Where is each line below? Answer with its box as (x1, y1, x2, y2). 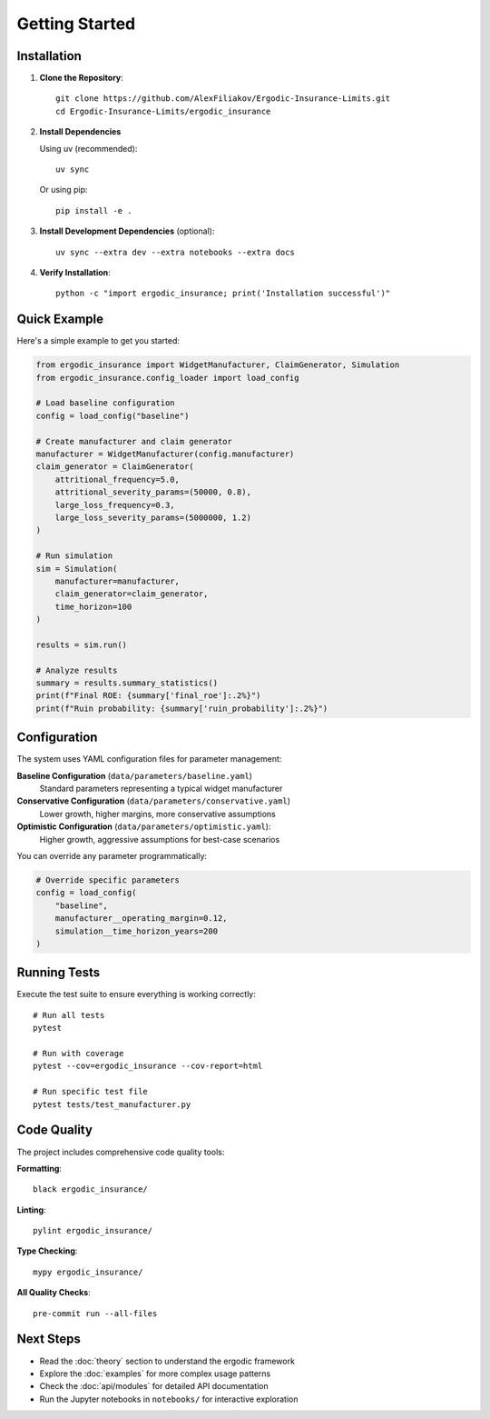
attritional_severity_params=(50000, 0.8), (54, 487, 251, 497)
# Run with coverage (33, 1048, 124, 1059)
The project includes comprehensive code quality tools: (16, 1146, 225, 1157)
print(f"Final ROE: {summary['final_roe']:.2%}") (35, 691, 261, 701)
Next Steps (16, 1332, 81, 1347)
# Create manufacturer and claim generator (35, 436, 233, 446)
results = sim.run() (35, 639, 127, 650)
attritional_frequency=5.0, (54, 474, 181, 485)
